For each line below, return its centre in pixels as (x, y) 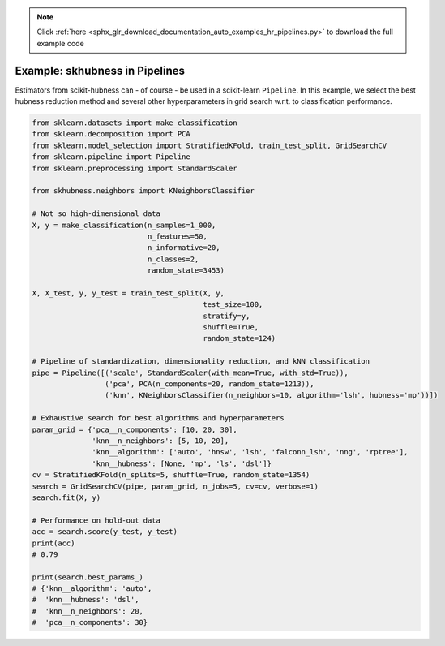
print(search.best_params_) (88, 577)
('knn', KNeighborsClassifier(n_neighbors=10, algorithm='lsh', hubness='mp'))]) (271, 395)
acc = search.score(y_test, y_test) (105, 532)
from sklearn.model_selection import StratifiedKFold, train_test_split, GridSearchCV (210, 145)
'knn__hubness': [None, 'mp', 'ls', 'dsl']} (182, 463)
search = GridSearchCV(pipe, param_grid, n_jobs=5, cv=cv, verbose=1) (175, 486)
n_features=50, (178, 236)
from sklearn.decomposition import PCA (111, 134)
